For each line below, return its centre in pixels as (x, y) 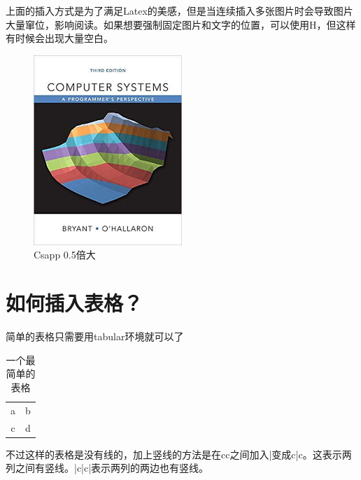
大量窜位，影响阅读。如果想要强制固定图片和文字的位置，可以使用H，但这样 (181, 24)
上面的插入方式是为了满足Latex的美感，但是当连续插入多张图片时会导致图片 (179, 10)
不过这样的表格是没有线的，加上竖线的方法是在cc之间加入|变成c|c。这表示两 (179, 454)
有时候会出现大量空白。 (59, 38)
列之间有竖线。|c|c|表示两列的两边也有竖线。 (107, 468)
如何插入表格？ (75, 303)
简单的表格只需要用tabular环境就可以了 (95, 336)
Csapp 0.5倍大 (65, 255)
